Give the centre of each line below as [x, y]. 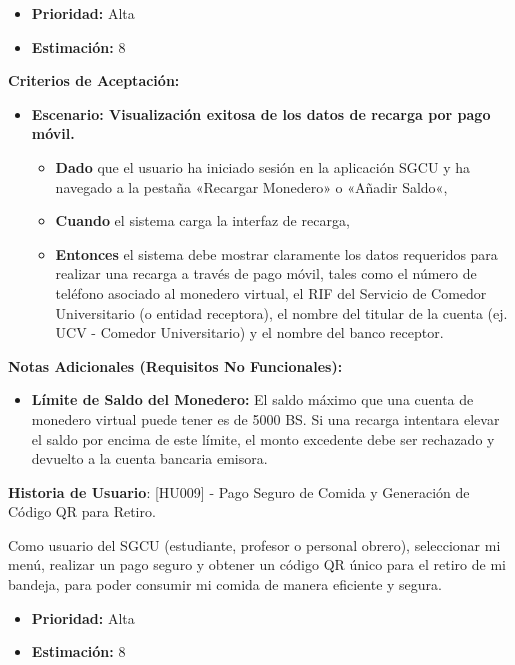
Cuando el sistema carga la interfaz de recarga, [202, 220]
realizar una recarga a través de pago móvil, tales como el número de [266, 273]
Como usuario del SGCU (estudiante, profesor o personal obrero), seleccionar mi [254, 544]
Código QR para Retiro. [82, 511]
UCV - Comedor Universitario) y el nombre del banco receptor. [249, 332]
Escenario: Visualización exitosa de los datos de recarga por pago [261, 113]
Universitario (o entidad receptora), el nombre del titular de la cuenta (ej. [281, 312]
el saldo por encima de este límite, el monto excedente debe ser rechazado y [263, 438]
